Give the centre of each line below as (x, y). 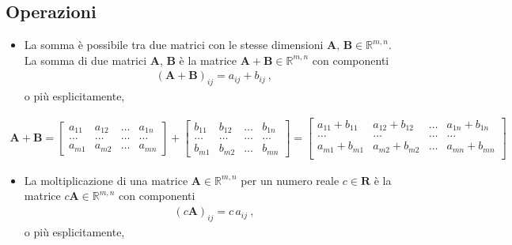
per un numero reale (290, 180)
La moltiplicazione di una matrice (106, 180)
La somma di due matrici (85, 60)
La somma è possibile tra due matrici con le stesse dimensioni (174, 45)
